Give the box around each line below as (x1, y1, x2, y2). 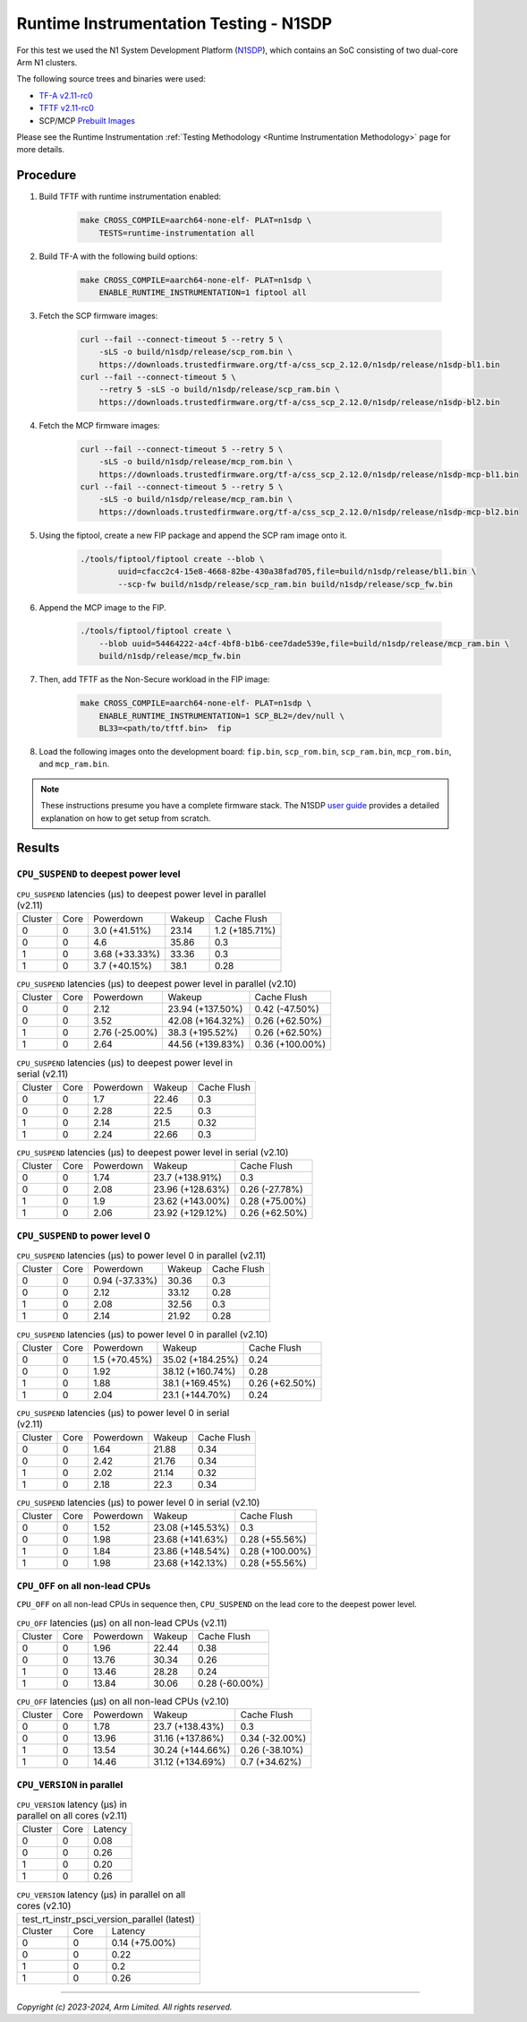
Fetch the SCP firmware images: (38, 310, 158, 321)
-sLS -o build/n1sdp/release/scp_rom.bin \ (98, 347, 293, 358)
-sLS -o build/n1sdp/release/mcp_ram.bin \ (98, 494, 293, 505)
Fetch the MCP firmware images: (38, 419, 160, 430)
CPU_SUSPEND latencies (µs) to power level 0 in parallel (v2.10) (16, 1327, 268, 1340)
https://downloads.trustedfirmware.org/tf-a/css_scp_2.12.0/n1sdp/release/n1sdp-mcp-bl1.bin (98, 469, 519, 480)
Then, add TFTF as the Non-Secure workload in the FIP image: (38, 674, 270, 685)
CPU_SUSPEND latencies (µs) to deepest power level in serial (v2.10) (16, 1146, 289, 1159)
